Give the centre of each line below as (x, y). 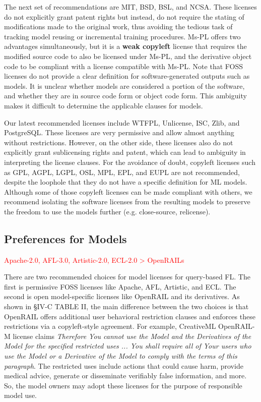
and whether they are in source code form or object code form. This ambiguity (125, 96)
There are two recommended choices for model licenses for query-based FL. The (127, 277)
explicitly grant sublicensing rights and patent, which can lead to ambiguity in (125, 152)
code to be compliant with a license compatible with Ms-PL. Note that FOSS (123, 66)
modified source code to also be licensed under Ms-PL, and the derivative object (128, 56)
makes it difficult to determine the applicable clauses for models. (104, 105)
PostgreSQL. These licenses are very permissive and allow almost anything (119, 132)
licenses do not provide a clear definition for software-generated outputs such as (127, 76)
